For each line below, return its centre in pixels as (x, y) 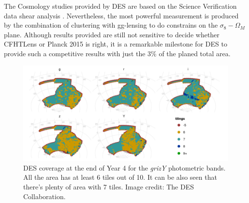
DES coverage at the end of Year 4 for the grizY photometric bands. (124, 167)
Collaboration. (44, 196)
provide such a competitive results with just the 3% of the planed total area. (117, 53)
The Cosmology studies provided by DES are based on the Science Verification (120, 6)
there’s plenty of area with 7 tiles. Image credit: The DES (109, 186)
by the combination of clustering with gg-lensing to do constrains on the (111, 25)
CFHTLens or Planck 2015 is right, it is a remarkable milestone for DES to (116, 44)
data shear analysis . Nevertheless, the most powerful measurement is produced (121, 15)
